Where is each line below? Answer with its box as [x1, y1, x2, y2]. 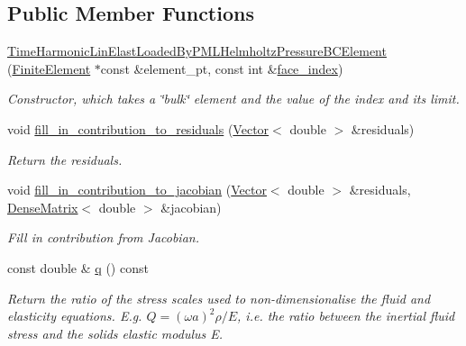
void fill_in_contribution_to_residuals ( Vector [7, 119, 270, 138]
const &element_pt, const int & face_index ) [100, 59, 343, 77]
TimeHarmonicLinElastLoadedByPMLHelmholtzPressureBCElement [7, 41, 387, 60]
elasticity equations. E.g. [7, 306, 142, 325]
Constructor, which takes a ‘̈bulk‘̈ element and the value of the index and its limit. [7, 89, 460, 108]
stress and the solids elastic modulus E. [7, 323, 224, 342]
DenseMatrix [7, 197, 78, 216]
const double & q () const [7, 258, 149, 277]
